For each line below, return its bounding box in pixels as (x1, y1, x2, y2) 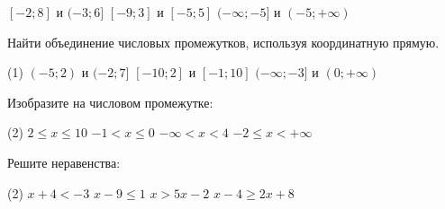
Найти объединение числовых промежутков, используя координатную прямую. (7, 32, 440, 51)
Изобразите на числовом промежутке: (7, 92, 213, 111)
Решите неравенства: (7, 152, 121, 171)
